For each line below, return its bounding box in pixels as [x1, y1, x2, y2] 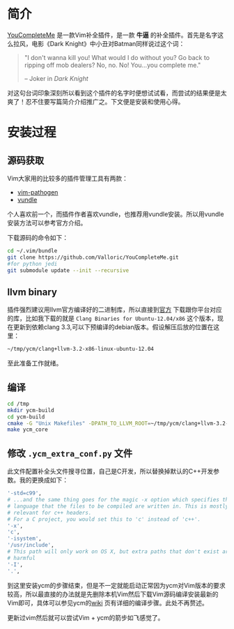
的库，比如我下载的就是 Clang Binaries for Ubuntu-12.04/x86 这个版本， [7, 314, 218, 323]
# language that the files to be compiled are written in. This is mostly [7, 503, 229, 510]
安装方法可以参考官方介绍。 [7, 218, 87, 227]
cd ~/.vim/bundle [7, 247, 58, 255]
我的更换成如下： [19, 476, 68, 485]
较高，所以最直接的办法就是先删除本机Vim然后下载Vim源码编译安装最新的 [7, 590, 219, 598]
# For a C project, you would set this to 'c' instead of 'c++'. [7, 515, 201, 523]
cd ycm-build [7, 413, 45, 420]
